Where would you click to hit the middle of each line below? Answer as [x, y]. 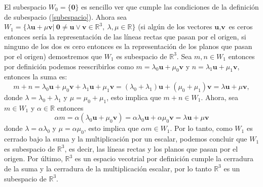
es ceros [241, 27]
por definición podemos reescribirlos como [69, 66]
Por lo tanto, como [203, 128]
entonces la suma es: [36, 77]
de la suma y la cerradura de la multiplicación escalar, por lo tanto [108, 168]
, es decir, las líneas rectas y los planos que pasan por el [151, 148]
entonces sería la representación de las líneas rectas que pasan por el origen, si [125, 36]
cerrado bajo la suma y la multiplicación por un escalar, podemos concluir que [126, 139]
